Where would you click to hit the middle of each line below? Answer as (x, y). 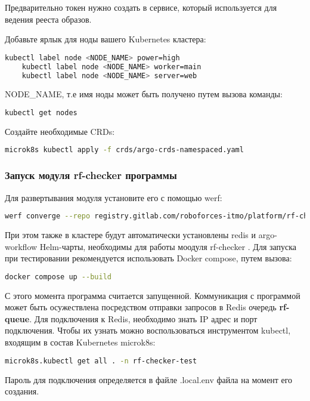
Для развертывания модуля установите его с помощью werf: (114, 197)
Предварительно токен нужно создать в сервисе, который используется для (141, 7)
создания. (22, 391)
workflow (21, 246)
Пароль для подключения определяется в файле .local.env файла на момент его (149, 379)
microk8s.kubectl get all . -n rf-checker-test (101, 361)
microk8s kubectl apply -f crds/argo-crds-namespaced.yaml (124, 150)
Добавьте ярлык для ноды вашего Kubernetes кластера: (106, 39)
